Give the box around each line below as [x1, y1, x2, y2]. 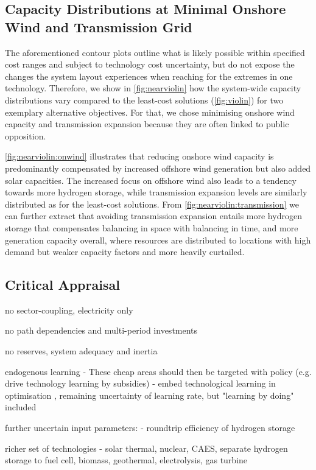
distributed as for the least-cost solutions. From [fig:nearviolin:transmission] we [5, 197, 299, 210]
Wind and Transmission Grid [5, 17, 192, 36]
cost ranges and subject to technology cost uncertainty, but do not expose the [5, 58, 295, 71]
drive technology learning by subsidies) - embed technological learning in [5, 377, 276, 390]
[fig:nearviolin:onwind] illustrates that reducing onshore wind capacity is [5, 150, 274, 163]
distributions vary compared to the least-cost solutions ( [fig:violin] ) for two [5, 93, 284, 106]
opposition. [5, 129, 46, 142]
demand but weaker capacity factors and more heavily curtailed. [5, 245, 245, 258]
